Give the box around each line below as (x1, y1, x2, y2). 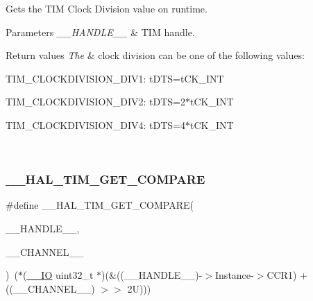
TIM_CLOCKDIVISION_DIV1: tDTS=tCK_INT (6, 71, 224, 85)
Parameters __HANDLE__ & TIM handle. (6, 24, 195, 39)
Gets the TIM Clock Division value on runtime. (6, 1, 208, 15)
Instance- (215, 268, 254, 282)
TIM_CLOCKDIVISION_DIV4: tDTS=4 (6, 117, 186, 132)
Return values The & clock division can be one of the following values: (6, 48, 305, 62)
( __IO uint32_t (22, 268, 94, 282)
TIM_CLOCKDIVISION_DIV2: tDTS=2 (6, 94, 186, 109)
